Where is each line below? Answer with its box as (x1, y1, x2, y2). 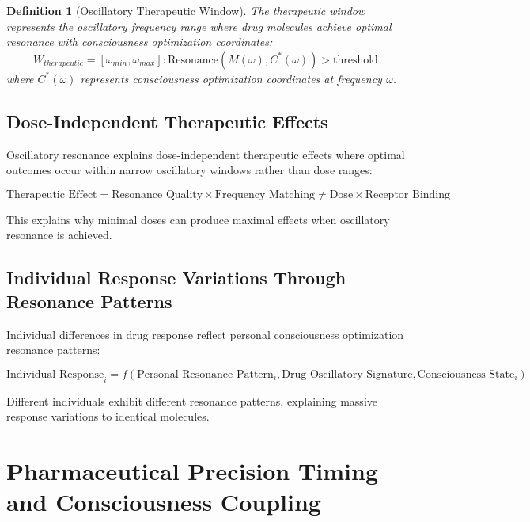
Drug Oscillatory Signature (282, 368, 413, 380)
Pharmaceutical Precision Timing (6, 454, 379, 486)
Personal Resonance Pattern (137, 368, 274, 380)
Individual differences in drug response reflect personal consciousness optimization (6, 326, 404, 342)
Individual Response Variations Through (6, 265, 346, 290)
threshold (332, 54, 378, 66)
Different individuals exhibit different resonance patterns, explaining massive (6, 392, 377, 409)
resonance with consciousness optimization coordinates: (6, 33, 273, 50)
